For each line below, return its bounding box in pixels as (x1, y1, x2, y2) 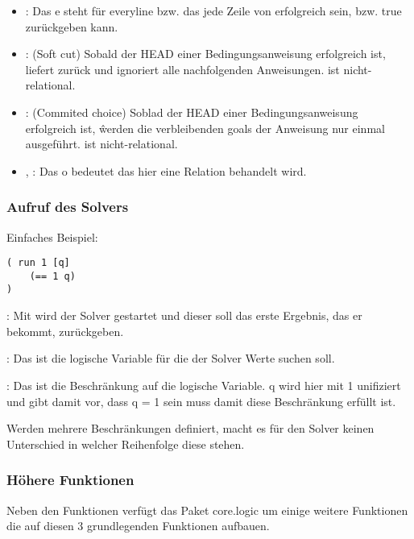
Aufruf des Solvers (6, 197, 129, 217)
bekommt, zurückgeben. (6, 322, 124, 339)
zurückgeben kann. (25, 18, 118, 35)
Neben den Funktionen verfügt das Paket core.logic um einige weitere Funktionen (6, 501, 408, 518)
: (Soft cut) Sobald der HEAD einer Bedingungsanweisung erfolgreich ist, (25, 45, 386, 62)
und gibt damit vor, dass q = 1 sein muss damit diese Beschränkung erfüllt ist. (6, 392, 396, 409)
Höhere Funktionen (6, 470, 135, 490)
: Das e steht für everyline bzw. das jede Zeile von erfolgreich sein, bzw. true (25, 2, 402, 19)
